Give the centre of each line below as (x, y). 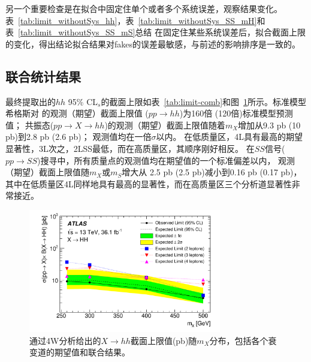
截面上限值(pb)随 (164, 340)
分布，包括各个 (239, 340)
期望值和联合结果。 (92, 352)
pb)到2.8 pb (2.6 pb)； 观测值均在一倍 (78, 137)
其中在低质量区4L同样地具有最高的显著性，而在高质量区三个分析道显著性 (149, 183)
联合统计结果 (43, 76)
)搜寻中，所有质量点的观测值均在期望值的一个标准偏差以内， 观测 (166, 160)
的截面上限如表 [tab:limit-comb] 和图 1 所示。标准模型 (204, 101)
